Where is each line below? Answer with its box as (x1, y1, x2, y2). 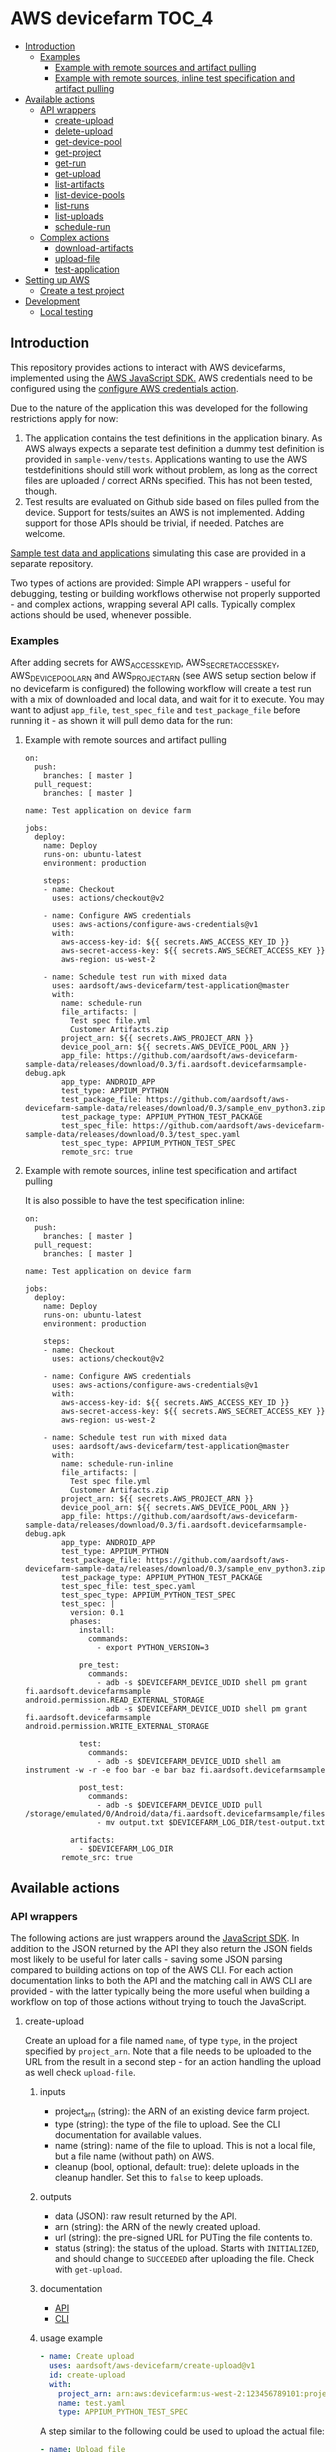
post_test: (78, 1782, 125, 1792)
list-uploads (54, 210, 104, 222)
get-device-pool (54, 135, 122, 147)
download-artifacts (54, 242, 134, 254)
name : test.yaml (58, 2398, 126, 2408)
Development (24, 295, 81, 307)
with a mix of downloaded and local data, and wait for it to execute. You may (10, 693, 325, 705)
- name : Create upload (39, 2352, 135, 2362)
